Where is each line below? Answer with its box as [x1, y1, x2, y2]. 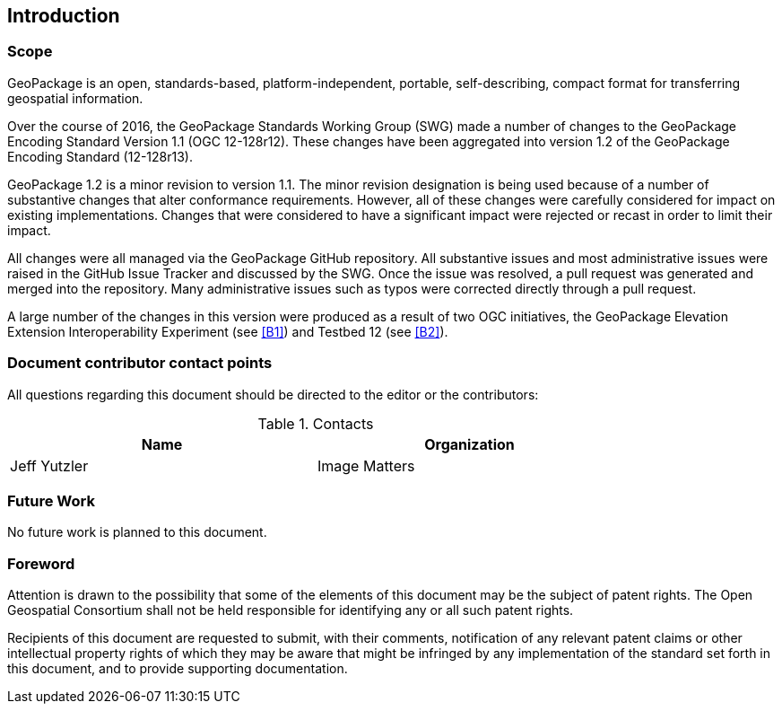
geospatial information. [7, 90, 143, 106]
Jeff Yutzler [10, 456, 89, 475]
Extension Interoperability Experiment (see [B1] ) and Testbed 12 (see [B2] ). [7, 323, 448, 339]
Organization [424, 434, 515, 453]
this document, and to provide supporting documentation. [7, 661, 348, 677]
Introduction [7, 4, 120, 27]
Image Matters [317, 456, 415, 475]
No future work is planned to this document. [7, 524, 267, 540]
